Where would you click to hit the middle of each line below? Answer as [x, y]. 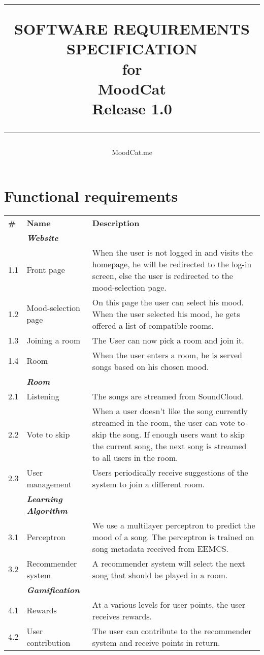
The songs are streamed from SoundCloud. [168, 396]
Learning [44, 498]
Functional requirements [91, 195]
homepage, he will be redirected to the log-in [172, 264]
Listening [43, 396]
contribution [48, 642]
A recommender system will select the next [169, 563]
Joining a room [54, 340]
